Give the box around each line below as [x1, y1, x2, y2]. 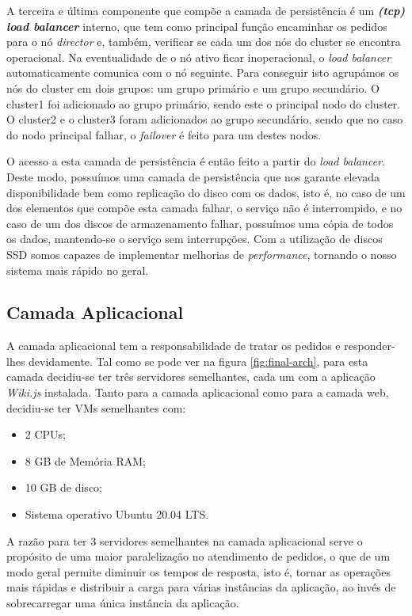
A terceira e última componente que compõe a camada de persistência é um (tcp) [6, 2, 406, 18]
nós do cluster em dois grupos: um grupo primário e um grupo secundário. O [6, 79, 380, 96]
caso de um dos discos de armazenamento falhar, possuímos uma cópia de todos [6, 215, 394, 231]
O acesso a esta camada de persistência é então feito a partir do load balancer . [6, 153, 385, 169]
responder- [344, 337, 395, 354]
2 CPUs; [25, 426, 67, 443]
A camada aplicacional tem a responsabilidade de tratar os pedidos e [6, 337, 341, 354]
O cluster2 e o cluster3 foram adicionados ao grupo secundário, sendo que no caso [6, 111, 403, 127]
